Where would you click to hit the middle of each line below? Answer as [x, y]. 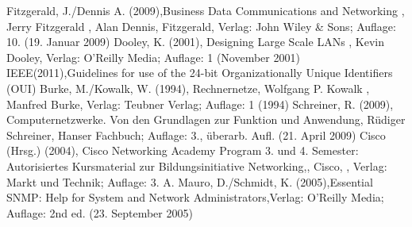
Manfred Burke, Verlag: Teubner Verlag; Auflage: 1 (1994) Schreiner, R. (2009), [200, 104]
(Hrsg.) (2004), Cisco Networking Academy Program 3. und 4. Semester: [183, 150]
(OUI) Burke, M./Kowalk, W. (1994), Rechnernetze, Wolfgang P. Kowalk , [188, 88]
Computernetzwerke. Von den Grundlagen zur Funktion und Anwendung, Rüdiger [206, 119]
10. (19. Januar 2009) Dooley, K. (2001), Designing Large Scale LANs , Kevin [196, 42]
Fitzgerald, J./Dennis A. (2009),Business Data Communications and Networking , [206, 10]
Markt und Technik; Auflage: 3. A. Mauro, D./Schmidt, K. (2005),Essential [190, 181]
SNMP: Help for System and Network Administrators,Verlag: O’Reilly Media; [195, 197]
